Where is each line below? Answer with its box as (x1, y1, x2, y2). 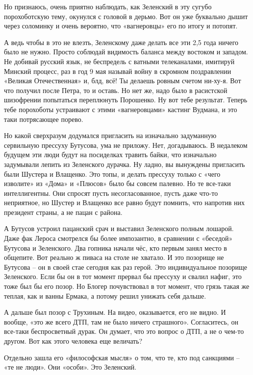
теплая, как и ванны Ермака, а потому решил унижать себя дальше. (4, 290, 206, 301)
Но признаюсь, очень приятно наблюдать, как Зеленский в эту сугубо (4, 1, 212, 11)
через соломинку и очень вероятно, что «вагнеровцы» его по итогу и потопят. (4, 21, 238, 31)
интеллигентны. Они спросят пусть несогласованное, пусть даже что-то (4, 187, 218, 198)
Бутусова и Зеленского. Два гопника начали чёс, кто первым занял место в (4, 242, 227, 253)
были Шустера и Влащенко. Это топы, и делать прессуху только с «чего (4, 168, 221, 179)
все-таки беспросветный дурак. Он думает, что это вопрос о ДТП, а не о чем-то (4, 326, 244, 336)
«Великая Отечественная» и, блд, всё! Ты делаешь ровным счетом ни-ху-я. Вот (4, 75, 241, 86)
